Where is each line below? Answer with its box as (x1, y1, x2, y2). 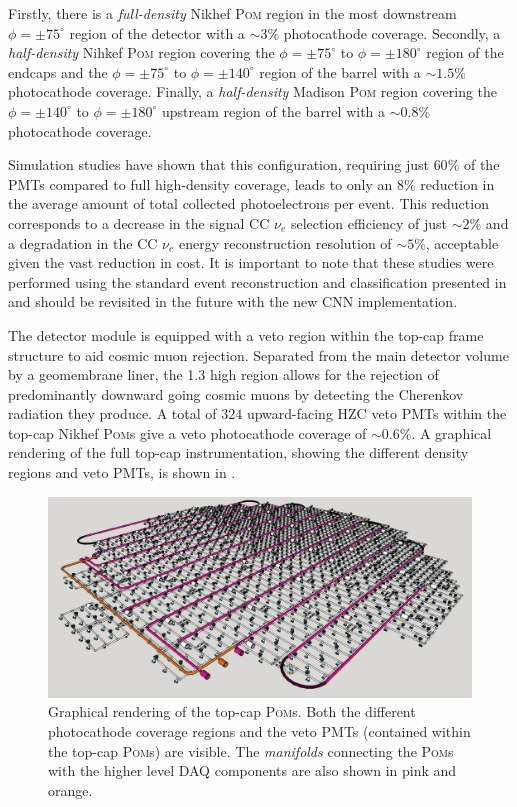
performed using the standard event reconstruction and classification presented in (8, 271, 507, 292)
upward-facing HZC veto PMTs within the (246, 403, 507, 424)
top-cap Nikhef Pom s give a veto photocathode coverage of (8, 422, 367, 443)
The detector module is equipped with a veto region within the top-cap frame (8, 324, 484, 345)
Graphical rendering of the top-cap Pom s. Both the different (48, 701, 416, 722)
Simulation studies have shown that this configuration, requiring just (8, 154, 429, 175)
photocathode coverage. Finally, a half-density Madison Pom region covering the (8, 81, 498, 102)
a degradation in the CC (8, 232, 158, 253)
